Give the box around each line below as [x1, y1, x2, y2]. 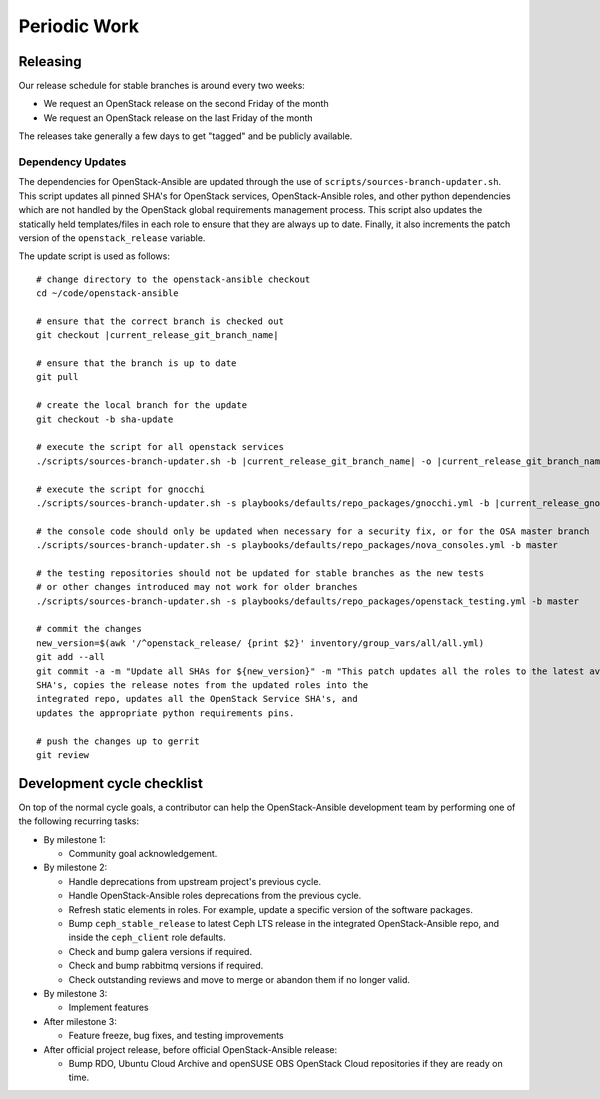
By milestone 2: [43, 861, 108, 874]
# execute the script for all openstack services [36, 441, 285, 453]
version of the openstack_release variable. [18, 231, 206, 244]
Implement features [68, 1001, 149, 1014]
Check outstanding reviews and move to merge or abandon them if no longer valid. [68, 973, 410, 985]
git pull [36, 371, 79, 383]
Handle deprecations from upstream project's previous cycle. [68, 875, 322, 887]
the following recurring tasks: [18, 815, 140, 827]
